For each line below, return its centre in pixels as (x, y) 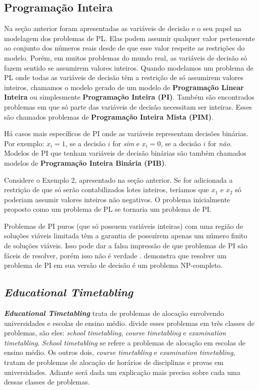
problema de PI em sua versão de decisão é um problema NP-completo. (113, 265)
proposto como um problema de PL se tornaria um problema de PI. (108, 209)
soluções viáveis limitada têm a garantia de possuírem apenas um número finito (126, 236)
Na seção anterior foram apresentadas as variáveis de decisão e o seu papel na (123, 28)
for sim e (126, 143)
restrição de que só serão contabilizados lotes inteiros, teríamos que (106, 189)
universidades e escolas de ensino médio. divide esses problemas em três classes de (129, 323)
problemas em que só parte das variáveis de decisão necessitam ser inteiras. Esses (128, 106)
